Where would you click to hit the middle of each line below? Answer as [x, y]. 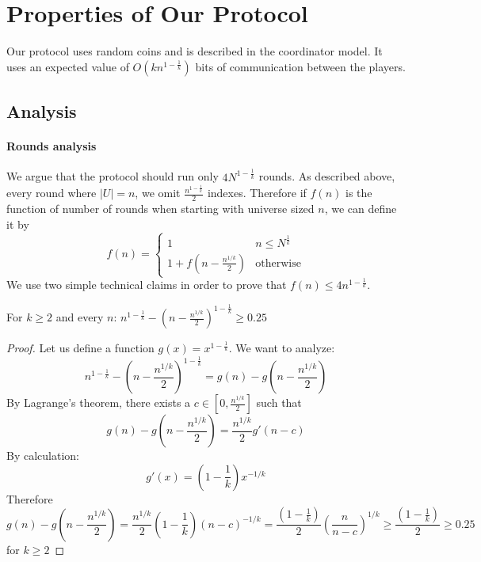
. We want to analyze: [282, 348]
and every [80, 317]
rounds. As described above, [327, 176]
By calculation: [43, 456]
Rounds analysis [52, 146]
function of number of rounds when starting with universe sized [160, 209]
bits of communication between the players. [300, 66]
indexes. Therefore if [257, 193]
